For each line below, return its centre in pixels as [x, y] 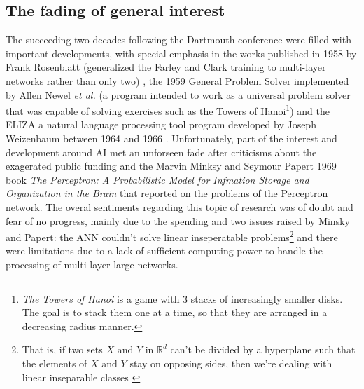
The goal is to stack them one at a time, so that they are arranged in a [175, 312]
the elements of [55, 363]
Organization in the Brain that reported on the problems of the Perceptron [167, 193]
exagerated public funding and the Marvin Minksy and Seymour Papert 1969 [171, 166]
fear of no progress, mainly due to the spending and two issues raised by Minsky [178, 220]
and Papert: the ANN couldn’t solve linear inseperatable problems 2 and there [172, 236]
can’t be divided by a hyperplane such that [263, 349]
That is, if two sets [62, 349]
